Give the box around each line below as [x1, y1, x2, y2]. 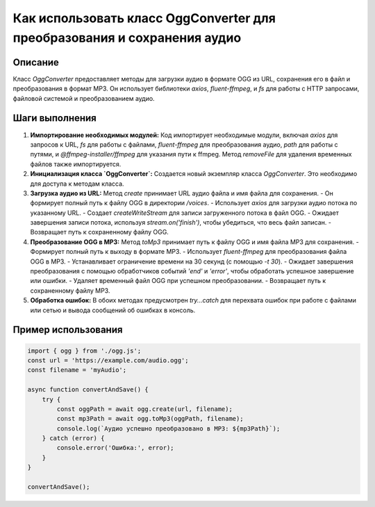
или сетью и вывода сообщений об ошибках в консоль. [30, 306, 196, 314]
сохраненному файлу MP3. [30, 286, 110, 295]
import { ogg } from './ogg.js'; [27, 346, 142, 355]
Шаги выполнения [12, 112, 97, 124]
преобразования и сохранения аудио [12, 30, 242, 45]
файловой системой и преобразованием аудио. [12, 94, 156, 102]
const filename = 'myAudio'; [27, 366, 127, 374]
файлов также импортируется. [30, 160, 122, 168]
